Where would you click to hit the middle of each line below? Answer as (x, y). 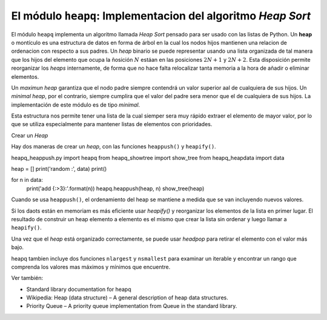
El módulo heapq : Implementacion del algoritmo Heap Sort (161, 16)
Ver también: (27, 278)
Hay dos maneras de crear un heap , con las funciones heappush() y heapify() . (114, 147)
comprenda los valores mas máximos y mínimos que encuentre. (91, 267)
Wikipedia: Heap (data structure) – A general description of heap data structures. (127, 298)
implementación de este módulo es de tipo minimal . (76, 105)
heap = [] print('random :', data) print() (59, 169)
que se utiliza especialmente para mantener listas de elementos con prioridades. (112, 124)
